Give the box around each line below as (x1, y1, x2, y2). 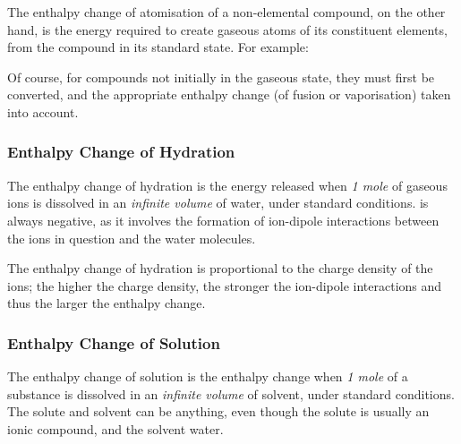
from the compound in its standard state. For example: (7, 38, 309, 56)
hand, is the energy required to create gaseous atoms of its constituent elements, (7, 20, 448, 38)
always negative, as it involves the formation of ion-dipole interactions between (7, 210, 440, 229)
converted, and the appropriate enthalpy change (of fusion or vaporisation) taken (7, 85, 451, 104)
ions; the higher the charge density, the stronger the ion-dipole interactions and (7, 276, 442, 295)
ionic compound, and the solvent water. (7, 419, 224, 438)
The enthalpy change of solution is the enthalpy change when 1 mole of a (7, 367, 408, 386)
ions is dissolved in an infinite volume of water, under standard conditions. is (7, 193, 429, 212)
